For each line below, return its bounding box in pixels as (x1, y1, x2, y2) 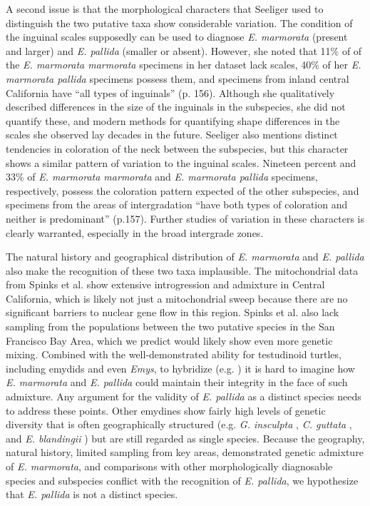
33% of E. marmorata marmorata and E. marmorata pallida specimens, (6, 169, 318, 184)
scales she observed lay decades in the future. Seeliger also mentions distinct (6, 127, 338, 142)
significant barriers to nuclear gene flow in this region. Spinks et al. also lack (6, 305, 339, 320)
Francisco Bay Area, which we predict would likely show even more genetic (6, 333, 333, 348)
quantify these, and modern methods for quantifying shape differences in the (6, 113, 340, 128)
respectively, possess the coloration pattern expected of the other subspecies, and (6, 183, 359, 198)
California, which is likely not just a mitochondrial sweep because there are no (6, 290, 348, 305)
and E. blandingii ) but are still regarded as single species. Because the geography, (6, 430, 365, 445)
